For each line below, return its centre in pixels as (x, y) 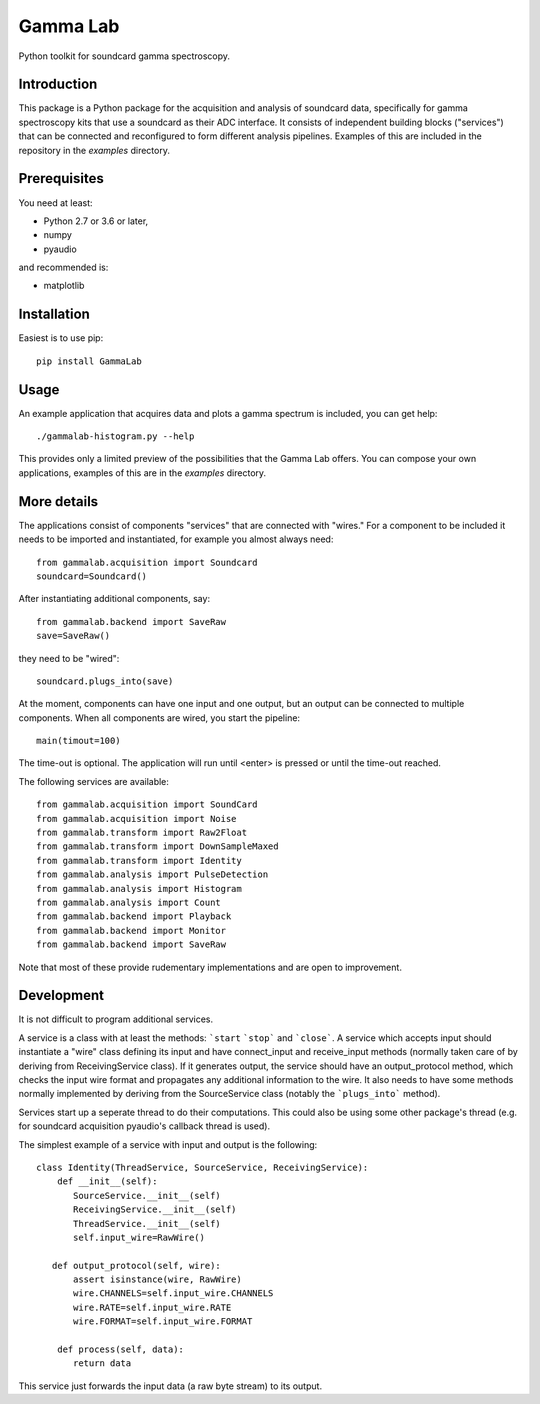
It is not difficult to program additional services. (116, 1019)
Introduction (58, 84)
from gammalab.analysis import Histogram (139, 888)
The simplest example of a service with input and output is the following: (168, 1144)
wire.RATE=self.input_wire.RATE (152, 1307)
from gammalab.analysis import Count (129, 902)
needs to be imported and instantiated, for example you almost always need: (176, 539)
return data (102, 1363)
